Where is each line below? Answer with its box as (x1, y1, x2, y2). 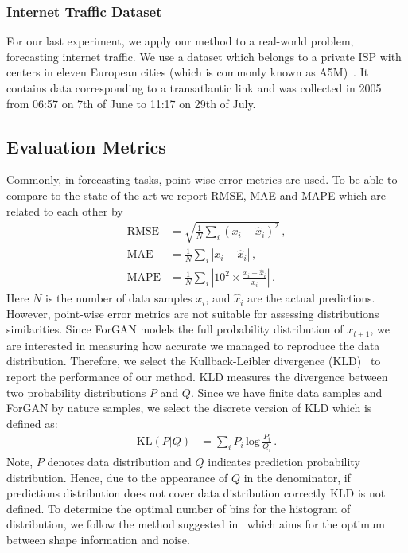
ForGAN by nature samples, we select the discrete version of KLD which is (6, 399, 372, 416)
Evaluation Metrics (6, 134, 166, 158)
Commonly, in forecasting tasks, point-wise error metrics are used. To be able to (6, 171, 398, 188)
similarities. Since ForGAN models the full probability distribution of (6, 321, 344, 337)
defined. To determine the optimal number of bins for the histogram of (6, 500, 351, 516)
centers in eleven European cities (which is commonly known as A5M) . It (6, 64, 369, 80)
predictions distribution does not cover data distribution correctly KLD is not (6, 485, 386, 501)
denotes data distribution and (47, 454, 192, 470)
